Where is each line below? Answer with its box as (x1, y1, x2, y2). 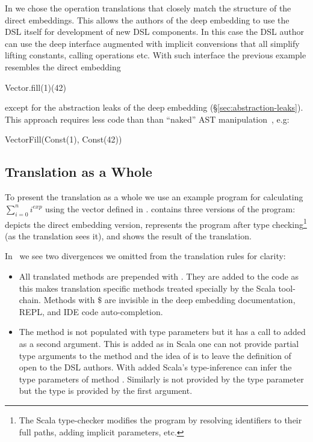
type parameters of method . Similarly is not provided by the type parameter (19, 372, 304, 385)
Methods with (43, 293, 95, 306)
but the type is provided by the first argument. (19, 384, 193, 397)
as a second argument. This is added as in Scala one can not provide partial (19, 337, 299, 349)
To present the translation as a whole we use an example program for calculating (5, 191, 303, 203)
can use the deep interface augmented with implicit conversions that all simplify (5, 37, 300, 49)
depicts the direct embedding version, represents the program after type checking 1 (5, 216, 307, 230)
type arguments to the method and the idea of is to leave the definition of (19, 349, 291, 361)
